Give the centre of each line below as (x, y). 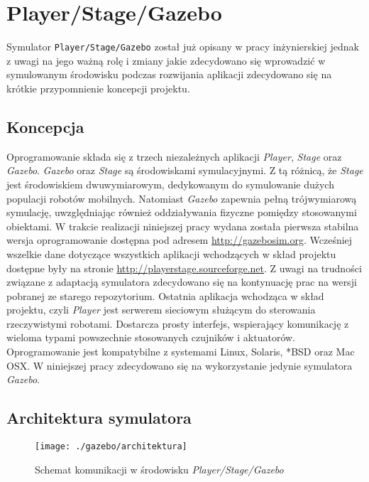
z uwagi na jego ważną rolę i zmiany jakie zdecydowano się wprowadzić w (166, 60)
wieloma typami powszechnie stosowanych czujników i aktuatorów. (151, 337)
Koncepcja (45, 126)
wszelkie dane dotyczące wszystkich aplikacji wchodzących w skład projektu (171, 253)
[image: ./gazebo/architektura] (111, 447)
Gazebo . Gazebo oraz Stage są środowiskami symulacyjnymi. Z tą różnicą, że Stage (185, 170)
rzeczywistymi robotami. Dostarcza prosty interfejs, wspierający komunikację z (178, 323)
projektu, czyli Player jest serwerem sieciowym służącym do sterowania (161, 310)
